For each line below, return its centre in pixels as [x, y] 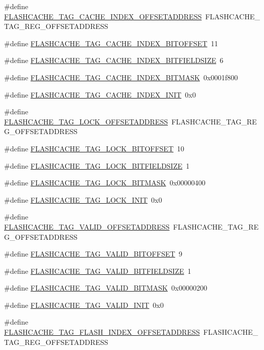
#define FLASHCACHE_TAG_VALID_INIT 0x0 [84, 305]
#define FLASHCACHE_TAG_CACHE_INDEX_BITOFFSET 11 [111, 43]
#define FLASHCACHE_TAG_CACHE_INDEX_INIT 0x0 [100, 94]
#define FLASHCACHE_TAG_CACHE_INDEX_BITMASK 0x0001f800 [121, 77]
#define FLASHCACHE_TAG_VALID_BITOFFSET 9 [93, 254]
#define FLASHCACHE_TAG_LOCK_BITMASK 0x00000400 [105, 183]
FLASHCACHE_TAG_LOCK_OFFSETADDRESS [86, 121]
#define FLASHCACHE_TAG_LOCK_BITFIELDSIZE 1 [97, 165]
